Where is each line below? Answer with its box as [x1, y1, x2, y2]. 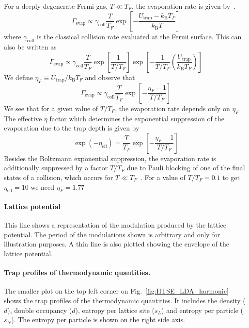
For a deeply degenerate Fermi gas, [4, 1, 108, 11]
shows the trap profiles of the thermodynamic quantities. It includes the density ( [4, 295, 246, 305]
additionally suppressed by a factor [4, 163, 108, 173]
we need [31, 181, 55, 192]
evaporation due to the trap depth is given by [4, 123, 140, 133]
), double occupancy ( [7, 305, 72, 315]
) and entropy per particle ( [161, 305, 244, 315]
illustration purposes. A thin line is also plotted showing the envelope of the [4, 239, 229, 249]
